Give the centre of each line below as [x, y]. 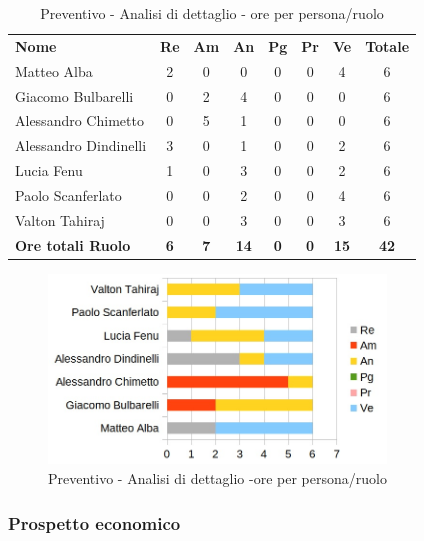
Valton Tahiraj [60, 219]
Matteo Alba [54, 70]
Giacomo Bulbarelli [74, 95]
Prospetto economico [94, 522]
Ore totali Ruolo [73, 244]
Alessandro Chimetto [79, 120]
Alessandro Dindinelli [81, 145]
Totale [387, 45]
